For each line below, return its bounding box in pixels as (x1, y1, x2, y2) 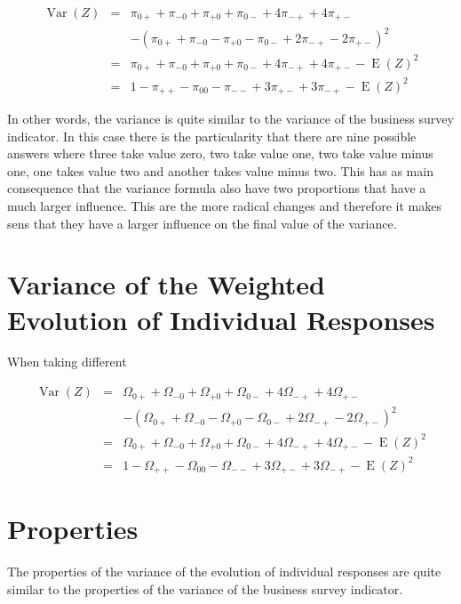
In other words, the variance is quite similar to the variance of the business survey (7, 109, 454, 127)
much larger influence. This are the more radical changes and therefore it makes (7, 196, 441, 214)
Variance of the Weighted (7, 266, 325, 302)
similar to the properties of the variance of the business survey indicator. (7, 579, 403, 598)
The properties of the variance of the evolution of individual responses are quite (7, 562, 441, 581)
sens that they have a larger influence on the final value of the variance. (7, 213, 397, 232)
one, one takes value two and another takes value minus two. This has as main (7, 161, 433, 180)
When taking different (7, 352, 127, 371)
